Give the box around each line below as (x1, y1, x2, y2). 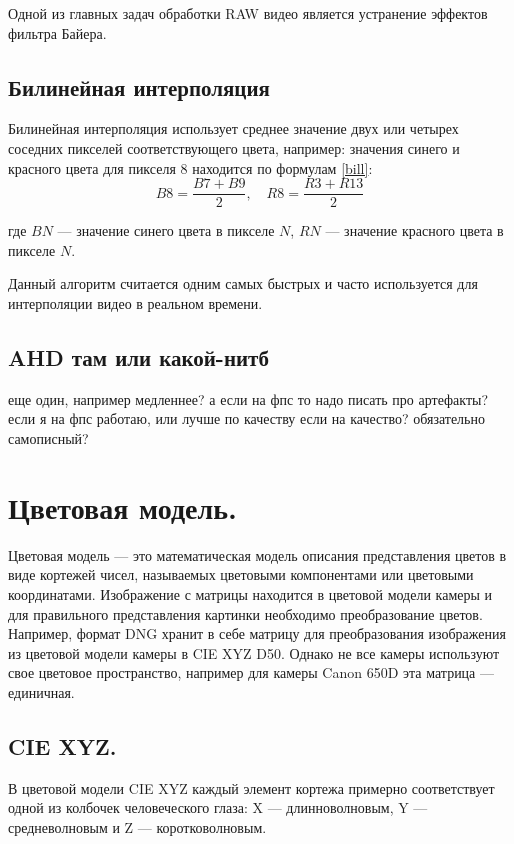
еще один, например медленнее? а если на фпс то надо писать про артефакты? (8, 388, 489, 409)
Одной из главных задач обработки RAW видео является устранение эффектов (8, 3, 488, 23)
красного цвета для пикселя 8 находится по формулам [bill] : (8, 157, 373, 178)
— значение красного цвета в (325, 220, 504, 241)
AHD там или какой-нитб (8, 342, 269, 372)
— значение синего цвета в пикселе (57, 220, 275, 241)
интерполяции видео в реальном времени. (8, 293, 263, 314)
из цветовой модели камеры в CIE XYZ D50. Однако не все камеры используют (8, 642, 500, 663)
